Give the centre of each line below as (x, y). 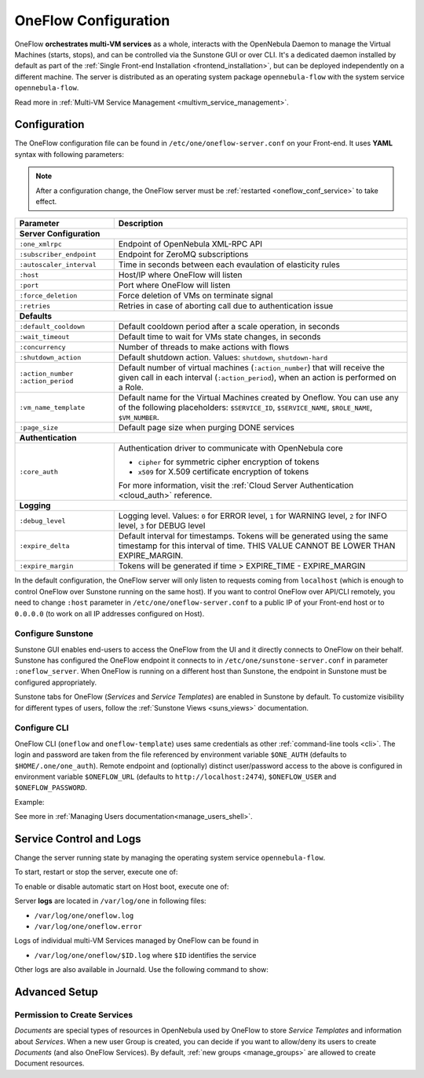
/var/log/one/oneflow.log (84, 915)
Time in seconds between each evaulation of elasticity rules (229, 265)
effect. (46, 201)
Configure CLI (42, 728)
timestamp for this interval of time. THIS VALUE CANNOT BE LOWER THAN (257, 546)
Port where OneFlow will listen (174, 285)
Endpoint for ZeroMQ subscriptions (183, 254)
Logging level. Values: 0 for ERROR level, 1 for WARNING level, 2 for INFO (253, 516)
